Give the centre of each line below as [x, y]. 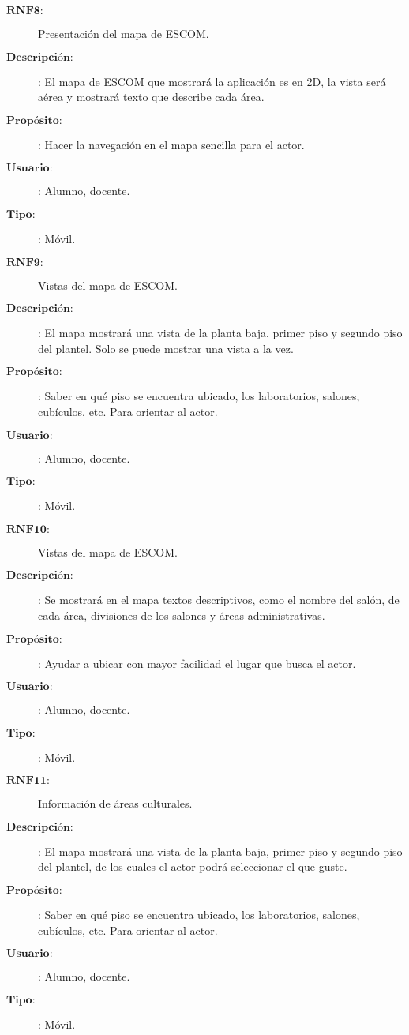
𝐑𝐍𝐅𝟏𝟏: [28, 781]
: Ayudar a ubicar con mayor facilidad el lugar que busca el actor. [197, 663]
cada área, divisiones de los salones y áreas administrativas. [182, 615]
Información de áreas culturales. [115, 803]
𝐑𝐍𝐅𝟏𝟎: [28, 529]
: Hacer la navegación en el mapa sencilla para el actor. [171, 144]
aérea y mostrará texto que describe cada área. [151, 97]
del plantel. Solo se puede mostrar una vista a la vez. [166, 348]
